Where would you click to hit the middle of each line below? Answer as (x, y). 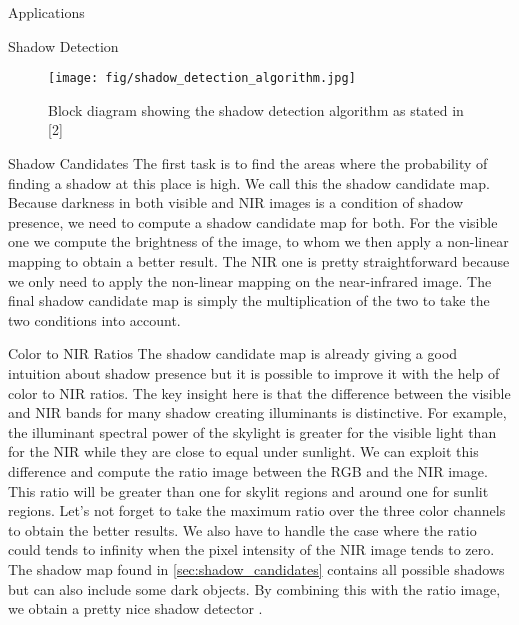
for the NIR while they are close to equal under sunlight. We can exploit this (243, 451)
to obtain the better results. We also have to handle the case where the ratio (242, 529)
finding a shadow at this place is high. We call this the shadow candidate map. (249, 182)
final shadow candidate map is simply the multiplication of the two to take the (249, 300)
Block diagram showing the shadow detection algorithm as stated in (256, 109)
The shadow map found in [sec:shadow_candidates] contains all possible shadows (256, 568)
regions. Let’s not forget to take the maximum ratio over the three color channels (257, 510)
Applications (46, 12)
